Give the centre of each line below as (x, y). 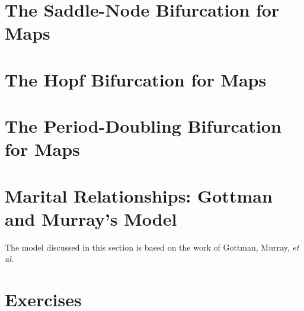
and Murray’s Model (91, 218)
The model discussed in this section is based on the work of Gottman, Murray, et (152, 247)
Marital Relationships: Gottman (139, 195)
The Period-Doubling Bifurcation (143, 126)
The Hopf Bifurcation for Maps (136, 79)
